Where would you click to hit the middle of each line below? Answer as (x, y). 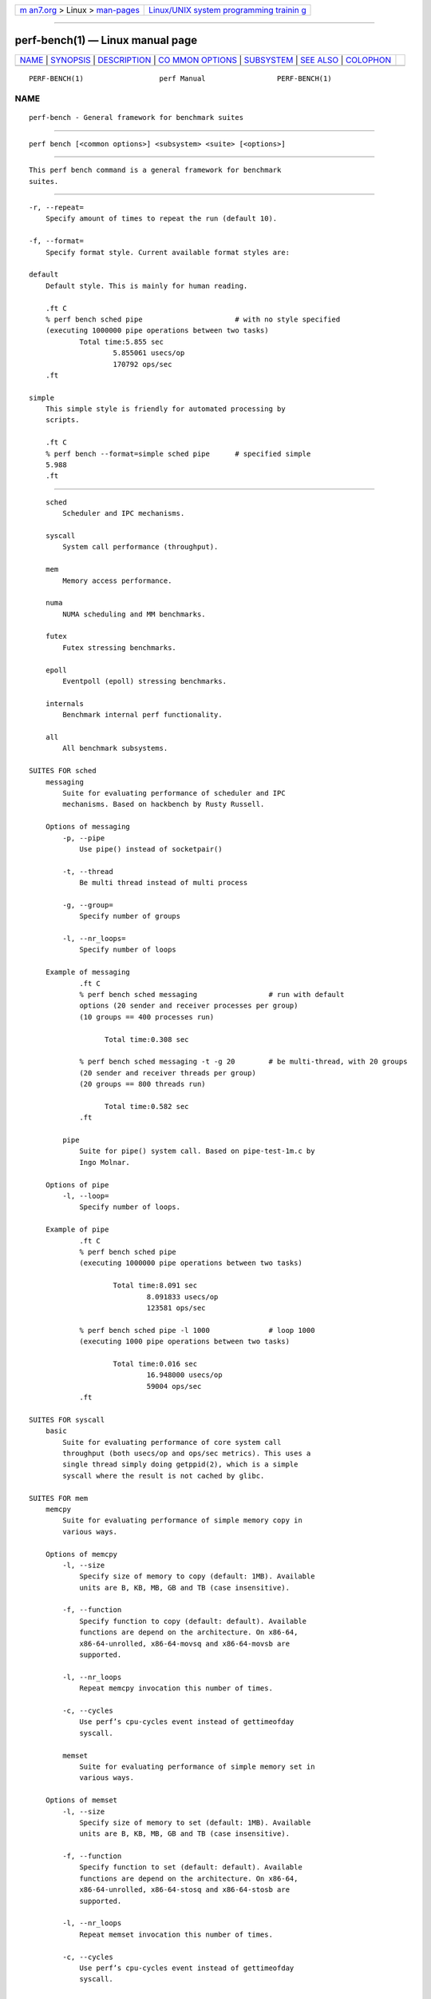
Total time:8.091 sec (155, 1286)
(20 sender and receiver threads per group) (168, 1073)
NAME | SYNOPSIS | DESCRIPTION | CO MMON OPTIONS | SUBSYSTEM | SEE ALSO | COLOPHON (206, 60)
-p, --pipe (84, 838)
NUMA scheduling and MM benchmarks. (134, 614)
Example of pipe (77, 1230)
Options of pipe (77, 1185)
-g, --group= (88, 905)
